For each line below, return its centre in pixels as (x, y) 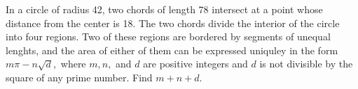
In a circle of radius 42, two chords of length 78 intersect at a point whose (164, 9)
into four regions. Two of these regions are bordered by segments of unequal (168, 37)
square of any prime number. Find (79, 77)
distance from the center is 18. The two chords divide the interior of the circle (173, 23)
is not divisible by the (306, 64)
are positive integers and (195, 64)
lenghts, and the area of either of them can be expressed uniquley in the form (172, 50)
